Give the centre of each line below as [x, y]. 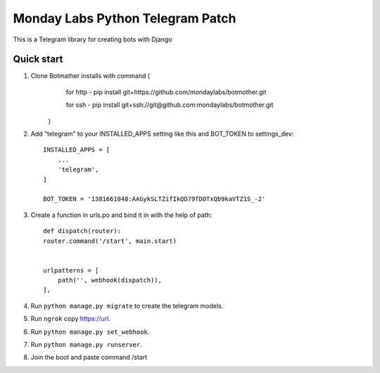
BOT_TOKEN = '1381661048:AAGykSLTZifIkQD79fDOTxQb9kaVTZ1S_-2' [154, 199]
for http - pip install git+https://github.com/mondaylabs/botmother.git [166, 92]
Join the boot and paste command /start [89, 358]
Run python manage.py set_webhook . [90, 332]
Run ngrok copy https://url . [70, 319]
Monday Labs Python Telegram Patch [125, 18]
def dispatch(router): [82, 231]
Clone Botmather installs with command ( [90, 76]
